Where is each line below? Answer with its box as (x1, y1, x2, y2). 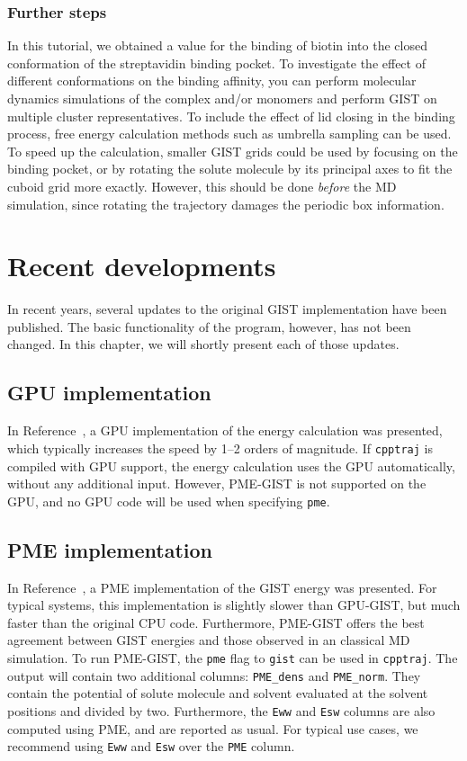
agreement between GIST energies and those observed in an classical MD (7, 631, 410, 649)
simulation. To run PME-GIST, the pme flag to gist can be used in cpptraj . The (7, 648, 458, 667)
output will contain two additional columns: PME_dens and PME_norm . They (7, 666, 421, 685)
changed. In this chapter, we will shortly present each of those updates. (7, 335, 400, 354)
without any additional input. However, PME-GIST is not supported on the (7, 474, 427, 493)
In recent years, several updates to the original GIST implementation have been (7, 300, 447, 318)
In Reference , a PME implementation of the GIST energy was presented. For (7, 577, 437, 596)
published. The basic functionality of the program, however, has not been (7, 317, 411, 336)
